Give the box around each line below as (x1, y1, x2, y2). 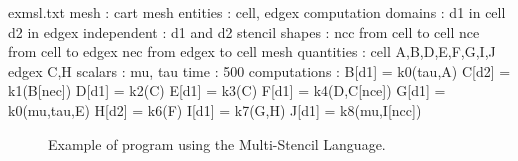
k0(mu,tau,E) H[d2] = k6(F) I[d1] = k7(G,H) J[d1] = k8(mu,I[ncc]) (8, 99, 422, 120)
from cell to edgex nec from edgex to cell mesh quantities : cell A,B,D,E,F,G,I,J (8, 41, 496, 62)
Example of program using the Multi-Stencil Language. (48, 133, 386, 154)
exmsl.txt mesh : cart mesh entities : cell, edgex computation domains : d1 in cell (8, 2, 506, 22)
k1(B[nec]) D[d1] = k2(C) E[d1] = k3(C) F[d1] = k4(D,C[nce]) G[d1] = (8, 80, 446, 101)
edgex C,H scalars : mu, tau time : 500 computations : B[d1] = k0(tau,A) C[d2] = (8, 60, 511, 81)
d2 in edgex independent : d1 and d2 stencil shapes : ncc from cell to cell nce (8, 21, 480, 42)
